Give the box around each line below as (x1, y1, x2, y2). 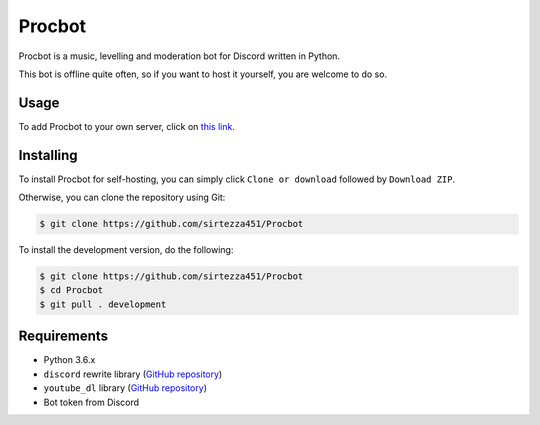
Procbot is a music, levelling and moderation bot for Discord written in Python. (18, 50, 340, 62)
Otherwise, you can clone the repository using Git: (18, 191, 226, 204)
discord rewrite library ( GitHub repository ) (43, 368, 223, 380)
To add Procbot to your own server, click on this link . (18, 120, 235, 132)
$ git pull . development (39, 298, 167, 310)
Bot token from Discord (43, 396, 140, 408)
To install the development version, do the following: (18, 244, 234, 256)
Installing (18, 146, 79, 164)
